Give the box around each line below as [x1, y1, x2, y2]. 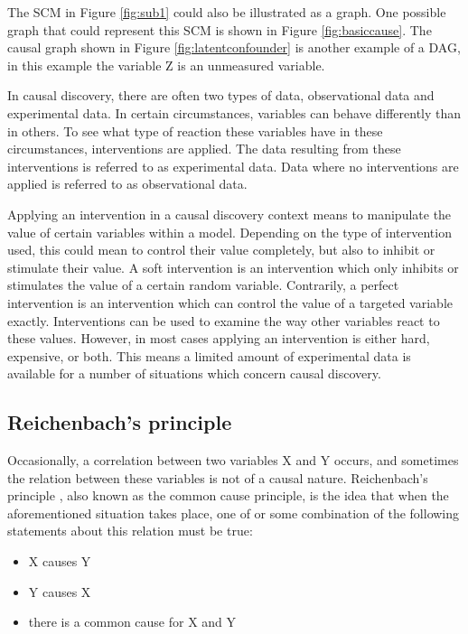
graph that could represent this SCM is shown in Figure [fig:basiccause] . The [7, 20, 432, 39]
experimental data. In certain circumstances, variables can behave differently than [7, 103, 462, 122]
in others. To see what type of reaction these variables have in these [7, 121, 383, 140]
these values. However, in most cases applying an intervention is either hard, [7, 329, 430, 348]
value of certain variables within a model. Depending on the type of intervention [7, 222, 452, 241]
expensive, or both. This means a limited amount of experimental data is [7, 346, 411, 365]
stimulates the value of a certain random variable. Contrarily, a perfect [7, 275, 399, 294]
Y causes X [28, 582, 91, 601]
